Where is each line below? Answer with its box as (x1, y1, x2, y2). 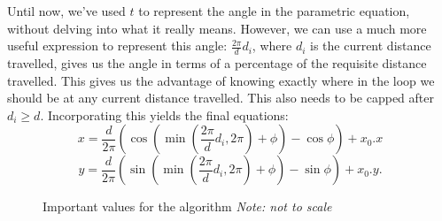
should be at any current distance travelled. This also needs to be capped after (7, 88, 434, 107)
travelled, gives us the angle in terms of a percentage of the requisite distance (7, 54, 427, 72)
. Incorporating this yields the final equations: (40, 105, 289, 124)
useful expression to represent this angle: (7, 36, 228, 55)
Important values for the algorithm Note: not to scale (43, 197, 332, 216)
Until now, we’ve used (7, 2, 126, 19)
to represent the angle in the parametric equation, (138, 2, 410, 19)
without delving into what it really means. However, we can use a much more (7, 19, 427, 37)
